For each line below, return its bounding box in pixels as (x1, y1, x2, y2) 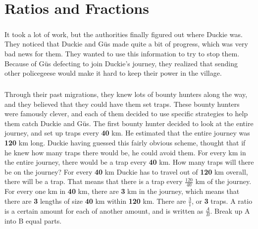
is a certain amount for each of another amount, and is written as (4, 205, 204, 216)
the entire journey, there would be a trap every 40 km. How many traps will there (4, 157, 254, 167)
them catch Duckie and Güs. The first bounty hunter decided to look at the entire (4, 118, 254, 128)
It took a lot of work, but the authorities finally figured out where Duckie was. (4, 29, 243, 39)
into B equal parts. (4, 215, 62, 226)
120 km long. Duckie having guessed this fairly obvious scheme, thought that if (4, 137, 246, 148)
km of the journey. (195, 176, 252, 186)
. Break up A (210, 205, 250, 216)
